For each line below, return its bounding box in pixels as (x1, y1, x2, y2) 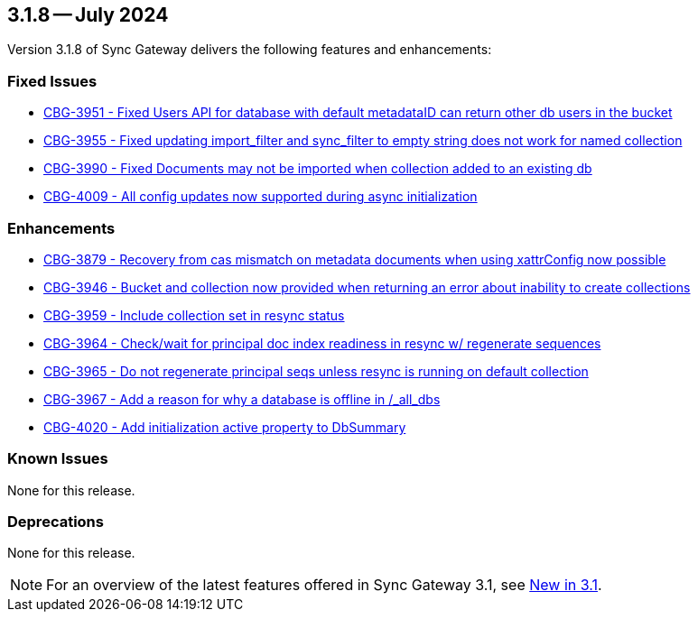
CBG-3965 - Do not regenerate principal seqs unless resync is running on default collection (43, 363, 589, 379)
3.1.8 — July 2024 (7, 4, 169, 26)
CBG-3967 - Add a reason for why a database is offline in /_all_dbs (43, 391, 441, 407)
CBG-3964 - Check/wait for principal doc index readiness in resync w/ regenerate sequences (43, 335, 601, 351)
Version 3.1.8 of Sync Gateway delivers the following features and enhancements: (7, 42, 492, 58)
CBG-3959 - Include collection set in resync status (43, 307, 345, 323)
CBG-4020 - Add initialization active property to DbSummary (43, 419, 406, 435)
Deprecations (7, 513, 104, 531)
